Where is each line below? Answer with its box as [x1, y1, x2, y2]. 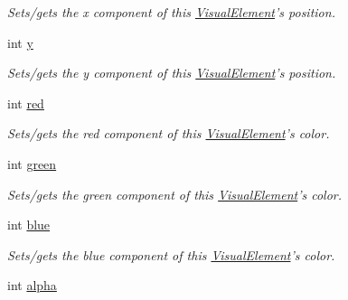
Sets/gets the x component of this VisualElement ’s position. [7, 3, 335, 21]
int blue [7, 215, 51, 234]
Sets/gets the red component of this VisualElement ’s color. [7, 124, 330, 143]
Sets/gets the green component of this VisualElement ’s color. [7, 184, 343, 203]
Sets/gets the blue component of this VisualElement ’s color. [7, 245, 335, 264]
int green [7, 154, 57, 173]
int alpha [7, 276, 57, 295]
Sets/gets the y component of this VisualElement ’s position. [7, 63, 336, 82]
